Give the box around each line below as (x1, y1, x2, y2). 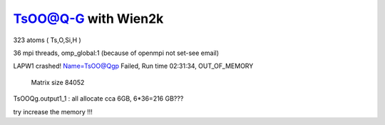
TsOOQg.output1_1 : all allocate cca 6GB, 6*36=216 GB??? (13, 94, 184, 103)
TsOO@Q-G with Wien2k (13, 11, 164, 26)
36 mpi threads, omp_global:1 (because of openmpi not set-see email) (13, 49, 220, 57)
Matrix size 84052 (31, 78, 85, 86)
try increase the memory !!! (13, 107, 93, 116)
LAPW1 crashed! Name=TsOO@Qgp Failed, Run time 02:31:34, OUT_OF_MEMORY (13, 61, 254, 71)
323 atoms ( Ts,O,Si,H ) (13, 36, 81, 44)
